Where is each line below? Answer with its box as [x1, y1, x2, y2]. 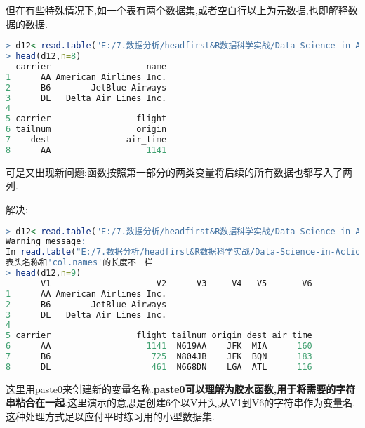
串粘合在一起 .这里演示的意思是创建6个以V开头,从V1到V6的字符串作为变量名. [6, 395, 356, 410]
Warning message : [6, 236, 86, 247]
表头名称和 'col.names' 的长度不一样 [6, 258, 153, 268]
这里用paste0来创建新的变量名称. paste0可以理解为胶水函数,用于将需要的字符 [6, 381, 356, 396]
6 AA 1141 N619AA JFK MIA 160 [6, 341, 312, 352]
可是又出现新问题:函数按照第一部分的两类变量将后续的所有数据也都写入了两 [6, 164, 352, 179]
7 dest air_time [6, 135, 167, 145]
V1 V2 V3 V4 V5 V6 [41, 278, 312, 288]
